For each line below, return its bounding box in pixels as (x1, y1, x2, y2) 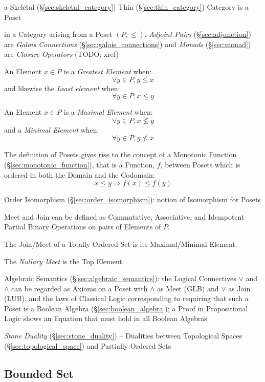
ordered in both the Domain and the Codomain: (4, 169, 155, 180)
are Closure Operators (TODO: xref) (4, 49, 119, 59)
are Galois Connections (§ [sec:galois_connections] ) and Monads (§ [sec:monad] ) (4, 38, 251, 49)
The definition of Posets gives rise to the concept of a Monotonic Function (4, 149, 237, 160)
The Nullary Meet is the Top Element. (4, 256, 124, 266)
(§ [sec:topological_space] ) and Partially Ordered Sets (4, 340, 171, 351)
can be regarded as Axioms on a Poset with (11, 283, 148, 293)
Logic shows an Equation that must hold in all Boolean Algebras (4, 313, 207, 324)
